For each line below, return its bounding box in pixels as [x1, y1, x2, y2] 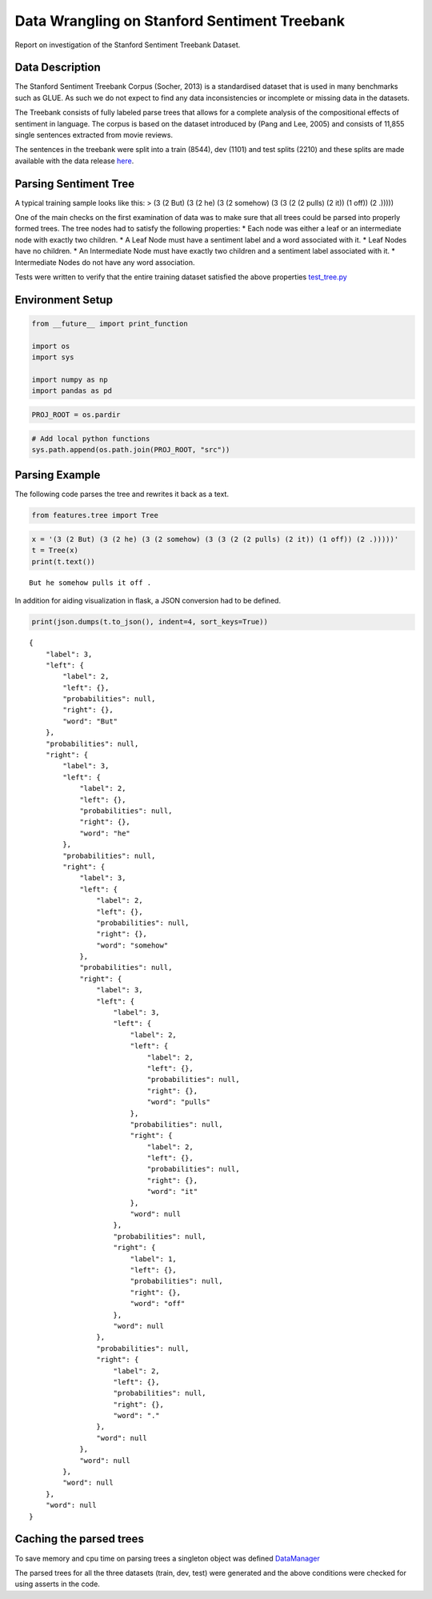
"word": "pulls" [146, 1097, 211, 1107]
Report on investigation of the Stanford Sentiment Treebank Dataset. [14, 40, 241, 50]
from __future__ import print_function [31, 319, 188, 328]
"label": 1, [130, 1254, 178, 1264]
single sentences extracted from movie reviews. [14, 130, 174, 140]
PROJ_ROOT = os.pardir [31, 410, 121, 419]
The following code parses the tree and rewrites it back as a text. [14, 489, 230, 499]
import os [31, 341, 70, 351]
